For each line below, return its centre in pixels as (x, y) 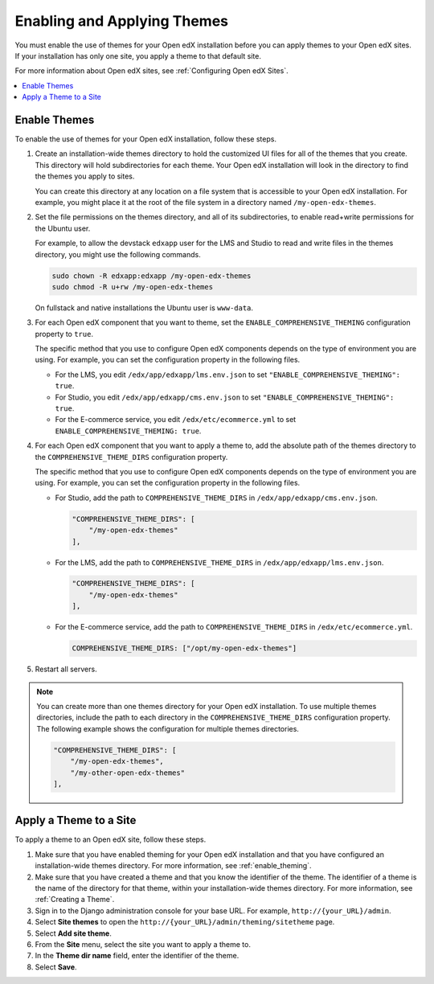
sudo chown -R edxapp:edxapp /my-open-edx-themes (151, 276)
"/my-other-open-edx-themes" (127, 773)
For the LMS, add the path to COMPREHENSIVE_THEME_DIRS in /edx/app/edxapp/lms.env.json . (219, 562)
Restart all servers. (66, 669)
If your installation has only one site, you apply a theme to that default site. (138, 55)
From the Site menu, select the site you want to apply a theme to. (143, 944)
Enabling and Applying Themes (122, 21)
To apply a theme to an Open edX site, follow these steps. (111, 839)
